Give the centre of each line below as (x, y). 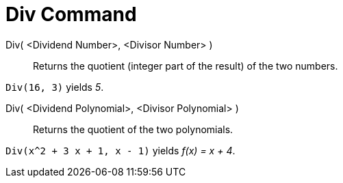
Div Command (71, 14)
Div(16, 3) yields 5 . (55, 87)
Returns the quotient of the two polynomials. (133, 129)
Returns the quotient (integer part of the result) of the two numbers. (186, 66)
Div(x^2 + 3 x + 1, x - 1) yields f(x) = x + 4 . (120, 150)
